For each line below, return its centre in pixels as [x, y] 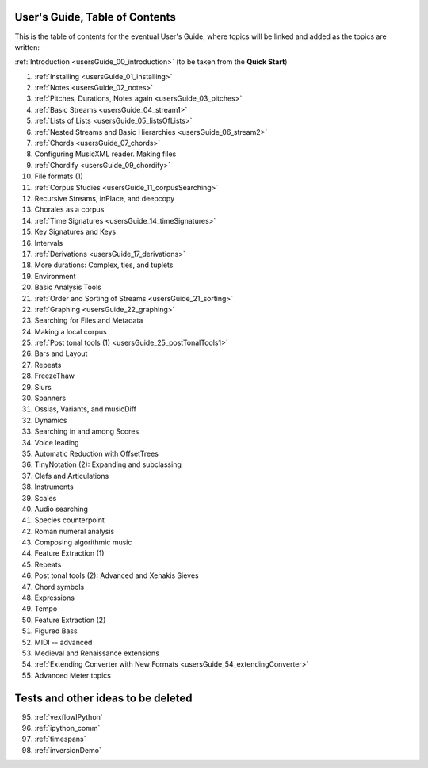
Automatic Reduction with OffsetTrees [96, 453]
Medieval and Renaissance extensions [97, 653]
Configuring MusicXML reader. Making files [105, 154]
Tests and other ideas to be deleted [103, 698]
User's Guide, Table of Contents [95, 17]
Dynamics [51, 420]
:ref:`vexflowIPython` [69, 716]
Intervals [49, 243]
